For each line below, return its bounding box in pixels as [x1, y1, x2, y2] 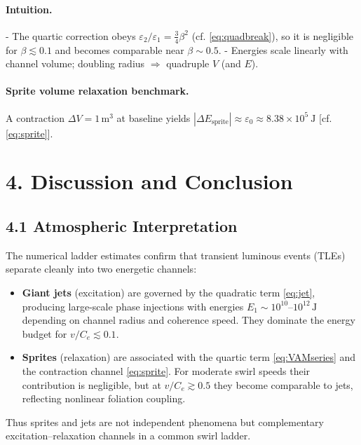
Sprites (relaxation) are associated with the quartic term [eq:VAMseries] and [22, 350, 356, 364]
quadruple [166, 56, 210, 71]
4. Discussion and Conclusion [6, 167, 293, 196]
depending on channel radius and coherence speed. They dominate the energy [22, 313, 355, 327]
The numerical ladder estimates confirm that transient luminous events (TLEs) [6, 247, 346, 262]
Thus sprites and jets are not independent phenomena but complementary [6, 414, 324, 429]
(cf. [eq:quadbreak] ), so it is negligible [191, 28, 354, 43]
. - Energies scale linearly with [218, 42, 348, 57]
